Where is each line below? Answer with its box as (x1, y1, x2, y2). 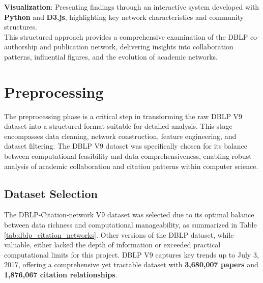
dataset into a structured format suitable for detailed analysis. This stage (4, 121, 232, 131)
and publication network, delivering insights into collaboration (40, 41, 233, 52)
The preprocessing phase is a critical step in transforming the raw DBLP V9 (4, 110, 243, 121)
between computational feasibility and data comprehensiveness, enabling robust (4, 151, 252, 161)
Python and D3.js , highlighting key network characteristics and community (4, 11, 244, 22)
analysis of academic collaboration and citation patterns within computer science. (4, 160, 258, 171)
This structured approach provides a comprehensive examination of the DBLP (4, 31, 248, 42)
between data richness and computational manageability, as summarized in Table (4, 219, 257, 230)
